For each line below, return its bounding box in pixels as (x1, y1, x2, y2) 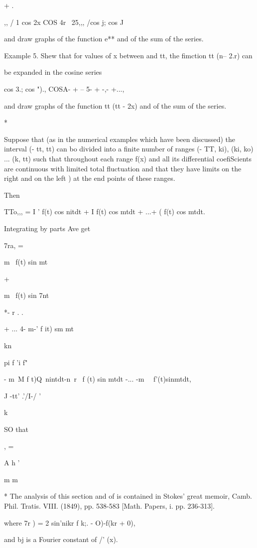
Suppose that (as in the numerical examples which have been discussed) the (4, 134, 236, 144)
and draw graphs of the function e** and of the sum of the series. (4, 33, 204, 44)
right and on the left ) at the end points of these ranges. (4, 173, 175, 183)
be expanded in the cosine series (4, 67, 102, 77)
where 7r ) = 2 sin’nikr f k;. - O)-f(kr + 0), (4, 517, 135, 528)
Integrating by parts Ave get (4, 223, 91, 233)
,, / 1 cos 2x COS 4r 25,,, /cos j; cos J (4, 16, 124, 27)
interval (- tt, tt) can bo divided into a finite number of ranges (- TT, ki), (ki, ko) (4, 143, 254, 154)
